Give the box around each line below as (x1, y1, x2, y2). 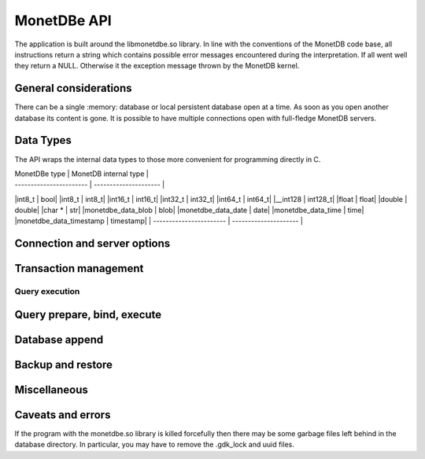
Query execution (14, 286, 80, 297)
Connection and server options (14, 237, 171, 251)
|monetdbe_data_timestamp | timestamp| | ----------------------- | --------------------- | (14, 216, 303, 226)
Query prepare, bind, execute (14, 307, 162, 321)
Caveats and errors (14, 408, 111, 421)
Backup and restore (14, 358, 113, 371)
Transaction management (14, 262, 144, 275)
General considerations (14, 82, 133, 95)
